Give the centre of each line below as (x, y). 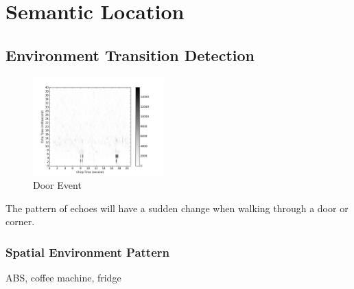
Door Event (57, 185)
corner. (20, 221)
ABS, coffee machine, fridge (63, 278)
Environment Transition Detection (130, 55)
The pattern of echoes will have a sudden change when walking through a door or (177, 208)
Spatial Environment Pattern (88, 252)
